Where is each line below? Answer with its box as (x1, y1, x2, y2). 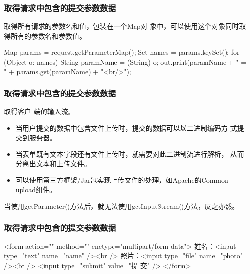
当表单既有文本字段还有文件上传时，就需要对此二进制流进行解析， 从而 (15, 149, 244, 159)
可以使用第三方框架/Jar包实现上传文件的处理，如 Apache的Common (15, 175, 228, 185)
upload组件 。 (15, 184, 57, 194)
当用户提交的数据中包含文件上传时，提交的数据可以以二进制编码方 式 (15, 123, 237, 133)
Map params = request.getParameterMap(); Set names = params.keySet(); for (4, 47, 240, 57)
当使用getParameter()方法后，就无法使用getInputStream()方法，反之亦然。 (4, 201, 239, 211)
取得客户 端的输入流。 (4, 106, 75, 116)
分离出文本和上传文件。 (15, 158, 91, 168)
